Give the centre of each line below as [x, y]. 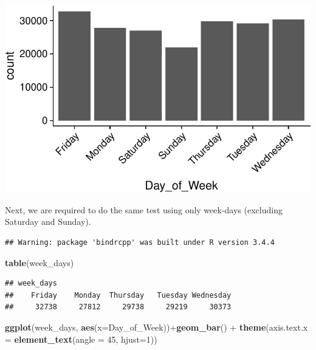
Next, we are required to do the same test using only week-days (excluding [144, 209]
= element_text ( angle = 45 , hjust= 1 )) [81, 339]
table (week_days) [39, 262]
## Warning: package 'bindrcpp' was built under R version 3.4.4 [140, 243]
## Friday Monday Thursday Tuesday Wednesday [118, 295]
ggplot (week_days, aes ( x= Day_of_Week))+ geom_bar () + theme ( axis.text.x [156, 327]
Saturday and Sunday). [48, 221]
